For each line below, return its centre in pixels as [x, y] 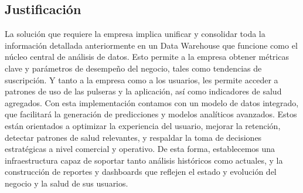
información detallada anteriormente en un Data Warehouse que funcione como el [151, 45]
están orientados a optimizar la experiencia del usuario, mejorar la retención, [143, 125]
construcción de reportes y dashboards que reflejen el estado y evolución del [141, 172]
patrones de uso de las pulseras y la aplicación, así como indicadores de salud [143, 91]
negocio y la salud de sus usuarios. [67, 183]
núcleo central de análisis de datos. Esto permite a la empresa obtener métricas [147, 57]
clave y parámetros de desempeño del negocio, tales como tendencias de [133, 68]
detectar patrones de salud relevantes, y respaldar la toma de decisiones [133, 137]
